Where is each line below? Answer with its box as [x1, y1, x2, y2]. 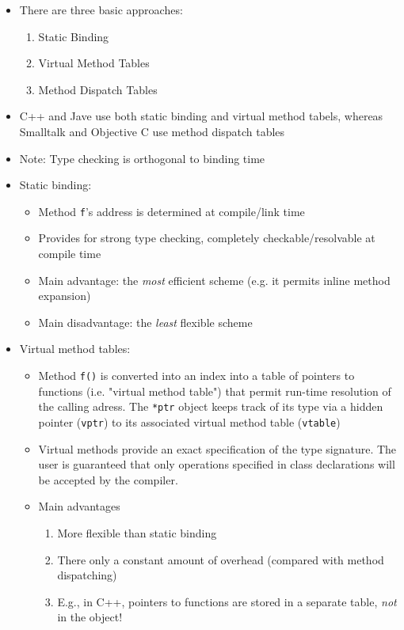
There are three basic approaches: [19, 2, 183, 17]
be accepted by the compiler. [38, 471, 178, 488]
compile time [38, 245, 101, 261]
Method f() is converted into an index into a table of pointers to [38, 366, 355, 383]
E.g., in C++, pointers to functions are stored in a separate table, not [57, 593, 397, 609]
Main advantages [38, 498, 120, 514]
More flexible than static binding [57, 524, 217, 541]
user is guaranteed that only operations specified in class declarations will [38, 456, 395, 472]
